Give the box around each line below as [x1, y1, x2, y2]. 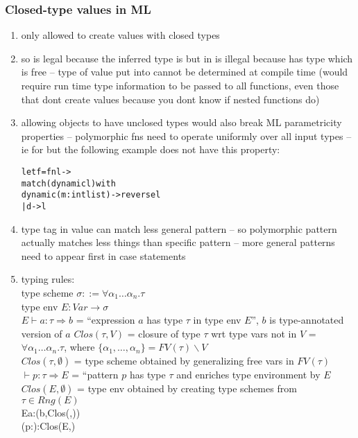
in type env [193, 313, 241, 327]
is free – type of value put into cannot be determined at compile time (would [21, 64, 348, 79]
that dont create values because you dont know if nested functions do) [21, 91, 320, 106]
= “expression [76, 313, 135, 327]
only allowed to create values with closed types [21, 28, 220, 42]
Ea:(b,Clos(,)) [21, 405, 80, 419]
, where [64, 340, 95, 354]
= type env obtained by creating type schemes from [77, 380, 297, 395]
